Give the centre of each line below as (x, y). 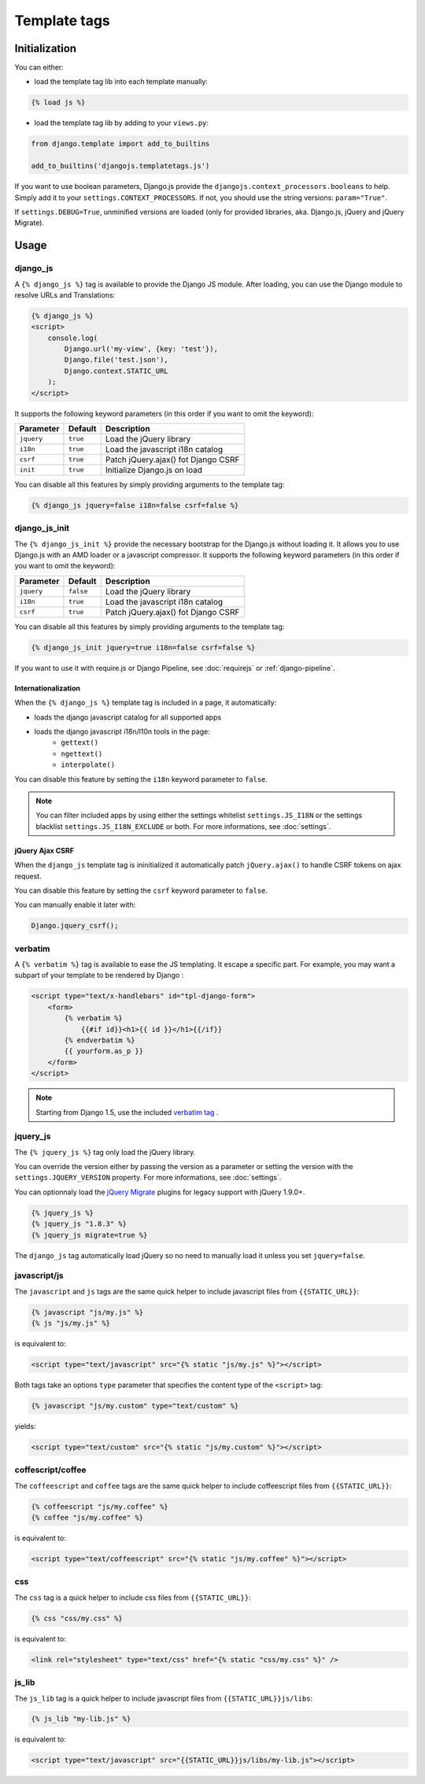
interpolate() (88, 765)
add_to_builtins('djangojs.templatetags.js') (120, 166)
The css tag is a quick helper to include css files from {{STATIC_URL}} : (133, 1597)
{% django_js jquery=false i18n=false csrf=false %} (135, 505)
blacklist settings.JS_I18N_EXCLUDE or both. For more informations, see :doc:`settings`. (183, 826)
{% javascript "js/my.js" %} (87, 1312)
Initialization (46, 48)
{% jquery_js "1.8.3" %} (79, 1224)
